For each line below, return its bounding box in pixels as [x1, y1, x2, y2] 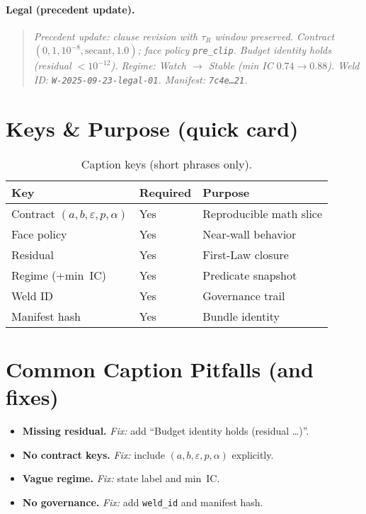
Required [139, 183, 192, 200]
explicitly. [231, 447, 274, 462]
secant [85, 46, 113, 57]
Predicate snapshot [202, 266, 297, 283]
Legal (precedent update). [6, 1, 135, 16]
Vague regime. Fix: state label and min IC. [22, 471, 220, 486]
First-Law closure [202, 246, 289, 263]
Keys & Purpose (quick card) [6, 113, 299, 142]
